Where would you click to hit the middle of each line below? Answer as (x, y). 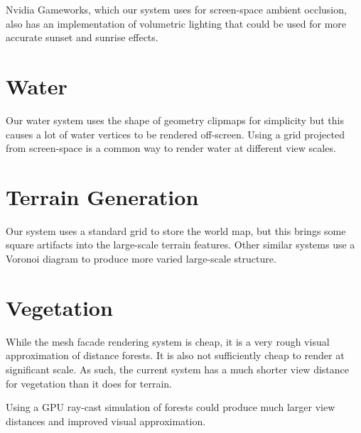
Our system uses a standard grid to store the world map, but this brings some (176, 230)
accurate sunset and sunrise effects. (82, 37)
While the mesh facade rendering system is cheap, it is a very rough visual (168, 341)
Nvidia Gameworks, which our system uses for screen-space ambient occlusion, (176, 9)
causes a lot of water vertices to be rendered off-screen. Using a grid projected (175, 134)
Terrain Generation (102, 196)
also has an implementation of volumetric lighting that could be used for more (176, 23)
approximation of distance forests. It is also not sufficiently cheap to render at (175, 355)
